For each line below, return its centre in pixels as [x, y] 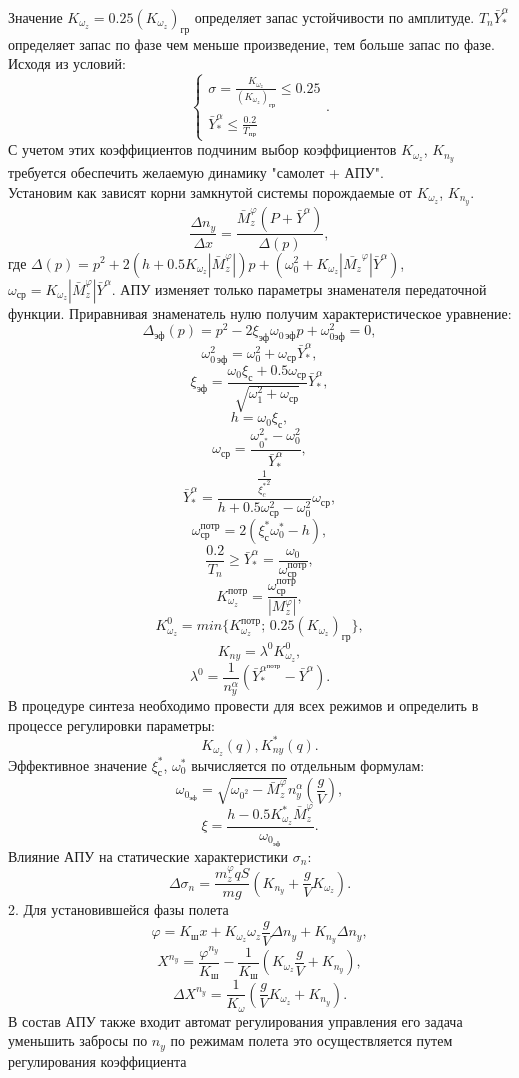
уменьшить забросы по [78, 1040]
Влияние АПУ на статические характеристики [148, 855]
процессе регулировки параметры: [111, 724]
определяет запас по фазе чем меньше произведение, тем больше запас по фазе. [251, 43]
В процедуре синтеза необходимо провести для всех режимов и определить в [243, 705]
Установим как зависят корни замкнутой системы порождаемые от [210, 191]
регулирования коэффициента [97, 1060]
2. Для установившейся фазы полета [118, 909]
